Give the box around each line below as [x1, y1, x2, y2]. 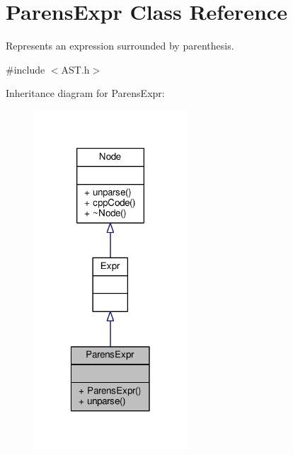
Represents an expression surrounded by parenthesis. [6, 38, 234, 53]
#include [6, 62, 45, 76]
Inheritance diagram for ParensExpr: [6, 86, 165, 100]
